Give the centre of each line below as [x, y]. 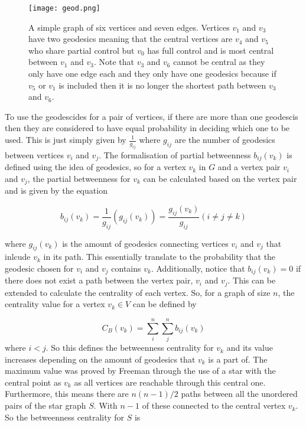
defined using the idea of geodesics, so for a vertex [95, 167]
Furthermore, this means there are [67, 394]
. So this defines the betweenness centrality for [130, 348]
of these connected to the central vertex [214, 405]
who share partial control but [82, 50]
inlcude [18, 257]
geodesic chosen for [39, 268]
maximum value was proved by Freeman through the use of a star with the [140, 371]
